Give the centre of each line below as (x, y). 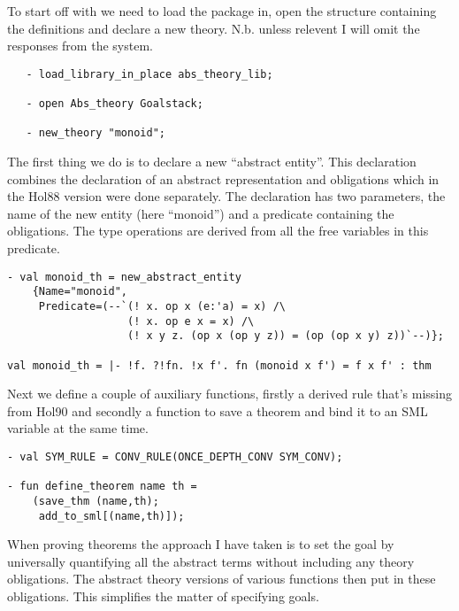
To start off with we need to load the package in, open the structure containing (222, 11)
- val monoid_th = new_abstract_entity (124, 277)
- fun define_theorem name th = (102, 487)
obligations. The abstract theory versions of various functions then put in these (222, 579)
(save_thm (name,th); (96, 501)
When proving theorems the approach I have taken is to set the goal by (201, 544)
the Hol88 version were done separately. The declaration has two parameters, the (226, 196)
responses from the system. (80, 46)
